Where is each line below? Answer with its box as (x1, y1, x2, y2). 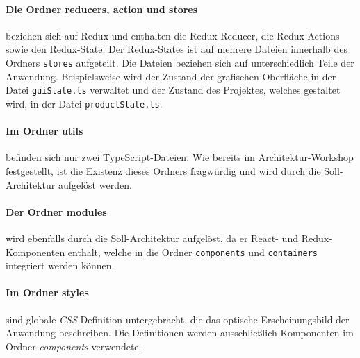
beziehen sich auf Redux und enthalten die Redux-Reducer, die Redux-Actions (6, 28, 340, 42)
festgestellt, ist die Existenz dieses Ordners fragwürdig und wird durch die (6, 163, 321, 178)
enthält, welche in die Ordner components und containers (67, 244, 318, 259)
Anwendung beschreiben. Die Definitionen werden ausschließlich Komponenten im (6, 325, 354, 340)
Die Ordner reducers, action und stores (6, 1, 198, 16)
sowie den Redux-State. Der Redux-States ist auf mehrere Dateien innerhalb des (6, 42, 347, 56)
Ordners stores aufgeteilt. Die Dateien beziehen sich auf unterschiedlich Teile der (6, 55, 354, 69)
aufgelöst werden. (58, 177, 132, 191)
